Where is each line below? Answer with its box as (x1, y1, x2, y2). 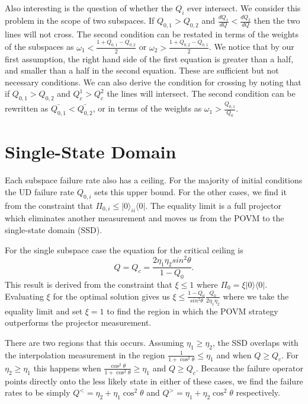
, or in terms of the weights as (92, 102, 202, 114)
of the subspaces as (5, 40, 74, 53)
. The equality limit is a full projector (145, 199, 282, 211)
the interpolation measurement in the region (5, 348, 165, 361)
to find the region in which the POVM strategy (107, 304, 278, 317)
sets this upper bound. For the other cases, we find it (94, 185, 287, 198)
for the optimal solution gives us (53, 290, 170, 302)
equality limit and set (5, 304, 83, 317)
